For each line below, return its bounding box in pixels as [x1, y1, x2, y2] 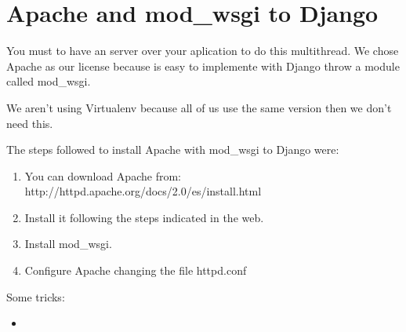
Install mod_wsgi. [24, 235, 112, 252]
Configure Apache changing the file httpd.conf [24, 262, 247, 279]
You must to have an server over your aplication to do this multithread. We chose [6, 42, 399, 59]
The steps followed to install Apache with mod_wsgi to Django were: [6, 141, 339, 158]
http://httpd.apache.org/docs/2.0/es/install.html [24, 183, 262, 199]
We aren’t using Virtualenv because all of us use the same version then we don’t [6, 99, 392, 115]
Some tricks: [6, 288, 65, 305]
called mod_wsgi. [6, 73, 91, 89]
